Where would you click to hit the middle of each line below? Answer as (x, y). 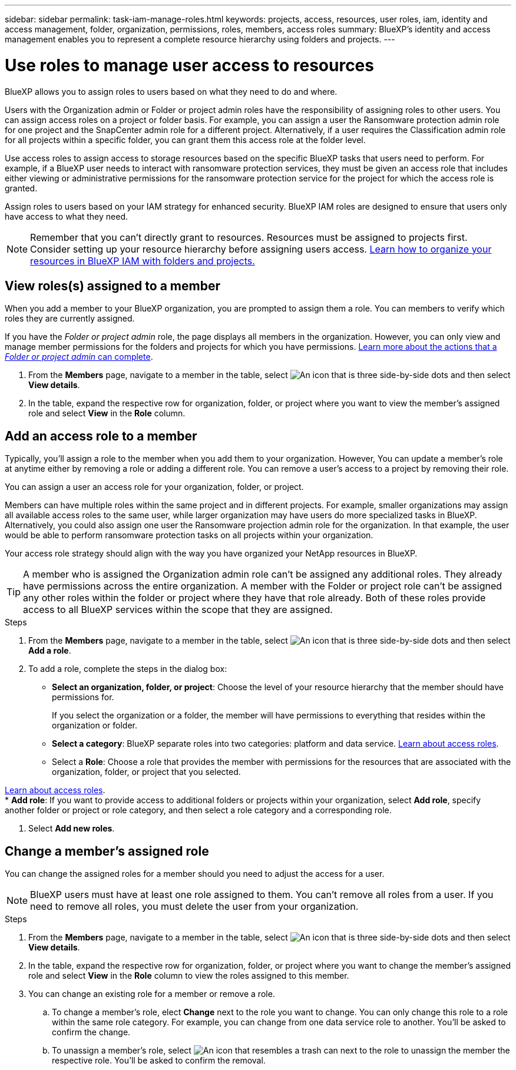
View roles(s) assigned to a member (113, 286)
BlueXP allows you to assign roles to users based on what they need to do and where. (171, 91)
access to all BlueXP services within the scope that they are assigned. (178, 610)
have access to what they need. (67, 216)
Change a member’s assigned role (107, 851)
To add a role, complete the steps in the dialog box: (128, 669)
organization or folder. (95, 726)
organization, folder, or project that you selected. (146, 772)
